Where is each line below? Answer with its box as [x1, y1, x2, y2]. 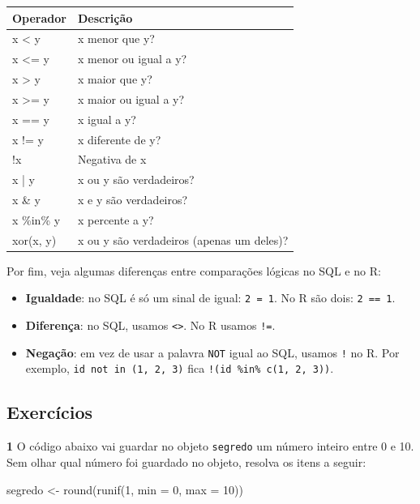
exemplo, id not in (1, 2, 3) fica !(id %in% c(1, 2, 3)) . [25, 360, 334, 377]
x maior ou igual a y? [77, 90, 185, 107]
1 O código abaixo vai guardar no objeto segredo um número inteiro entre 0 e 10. [6, 438, 414, 455]
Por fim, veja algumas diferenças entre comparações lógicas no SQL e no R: [6, 262, 381, 279]
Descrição [77, 9, 133, 26]
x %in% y [12, 211, 61, 228]
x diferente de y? [77, 130, 161, 147]
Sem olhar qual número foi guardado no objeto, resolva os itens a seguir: [6, 453, 366, 470]
